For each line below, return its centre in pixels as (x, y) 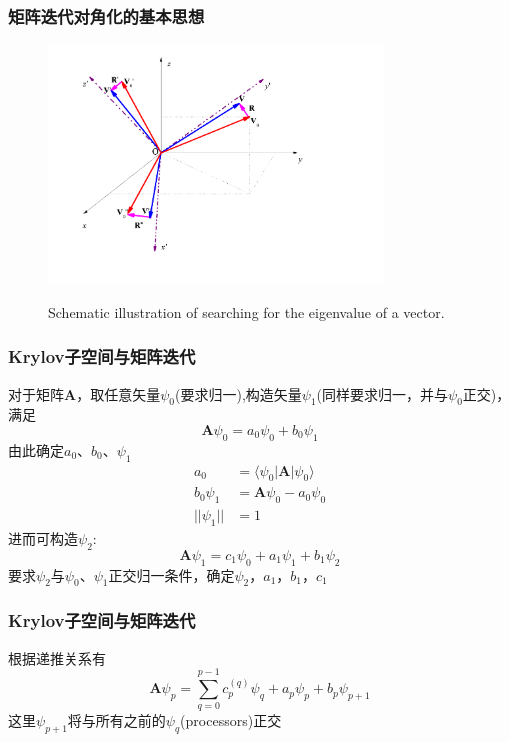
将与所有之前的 (116, 720)
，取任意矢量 (118, 393)
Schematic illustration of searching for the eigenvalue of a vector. (246, 311)
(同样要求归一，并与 (382, 393)
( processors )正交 (231, 720)
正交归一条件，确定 (171, 574)
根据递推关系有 (57, 657)
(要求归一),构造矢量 (238, 393)
